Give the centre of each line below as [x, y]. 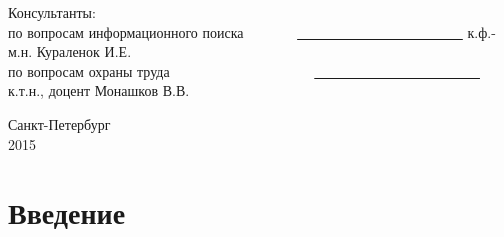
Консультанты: [52, 12]
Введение [67, 212]
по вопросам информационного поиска [126, 31]
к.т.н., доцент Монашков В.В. [99, 90]
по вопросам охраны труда [89, 70]
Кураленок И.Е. [84, 51]
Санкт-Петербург [59, 123]
